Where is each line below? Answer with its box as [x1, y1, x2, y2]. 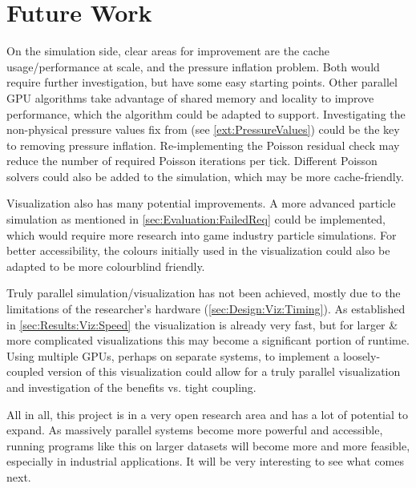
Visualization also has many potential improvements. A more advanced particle [6, 195, 396, 212]
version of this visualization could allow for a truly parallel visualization [47, 363, 401, 380]
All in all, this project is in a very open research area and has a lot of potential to [6, 405, 409, 422]
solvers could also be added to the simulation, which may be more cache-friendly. [6, 167, 404, 184]
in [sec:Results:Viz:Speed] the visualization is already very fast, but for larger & [6, 316, 398, 333]
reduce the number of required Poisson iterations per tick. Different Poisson [6, 152, 378, 169]
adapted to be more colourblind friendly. [6, 257, 205, 274]
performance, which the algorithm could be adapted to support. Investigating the [6, 105, 406, 122]
